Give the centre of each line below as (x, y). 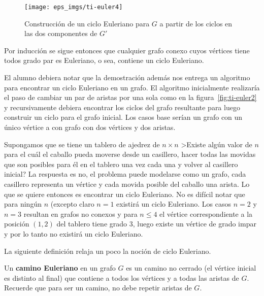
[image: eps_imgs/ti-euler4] (74, 7)
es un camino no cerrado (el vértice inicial (191, 268)
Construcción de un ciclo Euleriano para (87, 23)
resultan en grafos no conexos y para (80, 213)
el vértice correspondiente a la (206, 213)
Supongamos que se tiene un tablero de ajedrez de (82, 144)
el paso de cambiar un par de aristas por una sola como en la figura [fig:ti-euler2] (130, 97)
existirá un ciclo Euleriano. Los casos (174, 204)
